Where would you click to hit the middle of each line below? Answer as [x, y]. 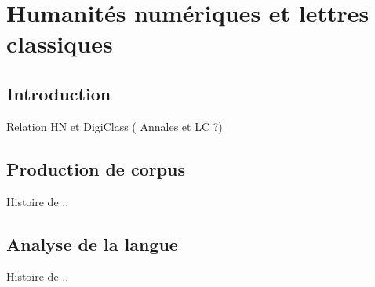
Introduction [59, 93]
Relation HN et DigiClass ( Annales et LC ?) [115, 126]
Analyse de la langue [92, 243]
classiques [60, 44]
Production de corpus [96, 168]
